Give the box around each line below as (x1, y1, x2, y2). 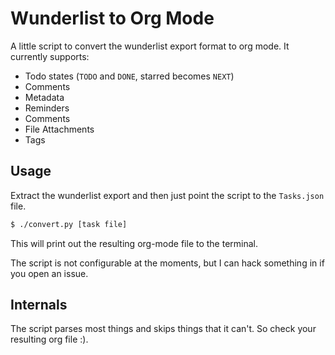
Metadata (24, 91, 65, 103)
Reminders (24, 102, 70, 114)
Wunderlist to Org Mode (10, 7, 215, 30)
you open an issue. (10, 267, 89, 279)
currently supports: (10, 50, 90, 62)
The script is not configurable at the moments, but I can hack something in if (10, 257, 325, 269)
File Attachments (24, 123, 95, 135)
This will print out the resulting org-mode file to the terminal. (10, 237, 259, 249)
